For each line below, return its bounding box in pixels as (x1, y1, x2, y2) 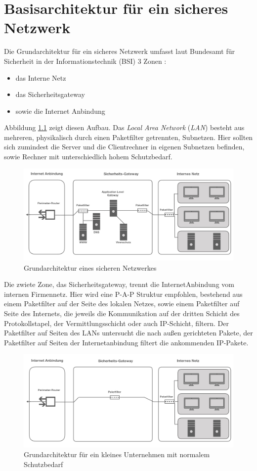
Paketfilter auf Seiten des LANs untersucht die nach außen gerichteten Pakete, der (4, 328, 253, 338)
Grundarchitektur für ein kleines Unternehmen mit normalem (24, 449, 210, 460)
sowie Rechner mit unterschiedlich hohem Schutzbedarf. (4, 151, 172, 162)
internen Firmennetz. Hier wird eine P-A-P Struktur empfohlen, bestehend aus (4, 288, 243, 299)
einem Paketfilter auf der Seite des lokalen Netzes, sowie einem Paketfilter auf (4, 298, 240, 309)
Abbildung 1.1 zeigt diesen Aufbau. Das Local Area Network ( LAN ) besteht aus (4, 122, 245, 133)
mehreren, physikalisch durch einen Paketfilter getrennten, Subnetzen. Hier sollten (4, 132, 253, 142)
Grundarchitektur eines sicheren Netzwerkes (24, 262, 157, 273)
